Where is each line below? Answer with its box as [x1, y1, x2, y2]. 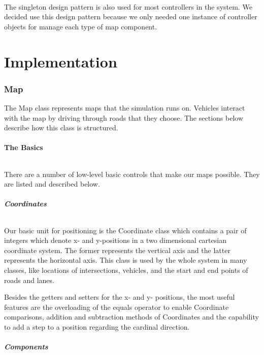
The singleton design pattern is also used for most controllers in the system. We [4, 1, 252, 12]
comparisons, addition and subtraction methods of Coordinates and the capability [4, 311, 259, 322]
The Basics [4, 142, 43, 153]
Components [4, 341, 48, 352]
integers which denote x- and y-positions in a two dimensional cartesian [4, 235, 226, 245]
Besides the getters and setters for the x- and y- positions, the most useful [4, 292, 235, 302]
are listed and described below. [4, 179, 100, 189]
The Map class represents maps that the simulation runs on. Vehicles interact [4, 102, 245, 113]
